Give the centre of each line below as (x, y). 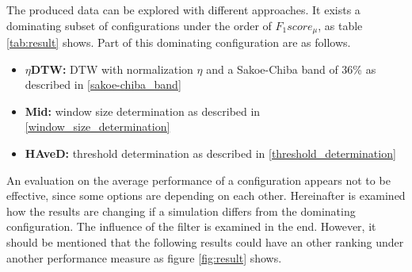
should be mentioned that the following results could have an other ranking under (205, 241)
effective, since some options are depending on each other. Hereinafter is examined (206, 195)
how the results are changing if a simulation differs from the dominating (181, 211)
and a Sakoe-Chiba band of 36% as (291, 69)
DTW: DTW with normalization (112, 69)
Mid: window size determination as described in (143, 111)
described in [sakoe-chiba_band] (103, 84)
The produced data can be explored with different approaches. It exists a (183, 10)
